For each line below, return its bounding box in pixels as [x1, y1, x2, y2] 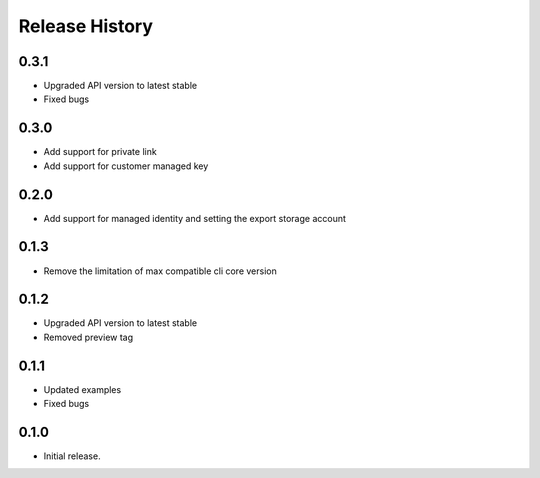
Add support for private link [43, 146, 157, 158]
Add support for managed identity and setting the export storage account [43, 212, 347, 224]
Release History [18, 15, 154, 37]
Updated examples [43, 383, 122, 395]
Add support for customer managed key [43, 160, 209, 172]
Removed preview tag [43, 331, 134, 343]
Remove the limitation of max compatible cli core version [43, 265, 277, 277]
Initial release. [43, 450, 101, 462]
